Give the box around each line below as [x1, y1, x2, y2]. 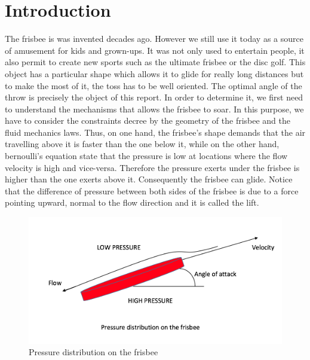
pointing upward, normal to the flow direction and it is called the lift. [5, 196, 259, 209]
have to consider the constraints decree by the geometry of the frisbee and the [5, 114, 291, 127]
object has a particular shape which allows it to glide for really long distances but [5, 67, 304, 80]
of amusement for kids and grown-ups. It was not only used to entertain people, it [5, 44, 305, 56]
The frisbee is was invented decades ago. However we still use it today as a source [5, 32, 303, 45]
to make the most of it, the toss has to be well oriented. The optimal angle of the [5, 79, 302, 91]
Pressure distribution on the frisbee [29, 346, 158, 358]
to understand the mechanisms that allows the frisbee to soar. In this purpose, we [5, 102, 304, 115]
